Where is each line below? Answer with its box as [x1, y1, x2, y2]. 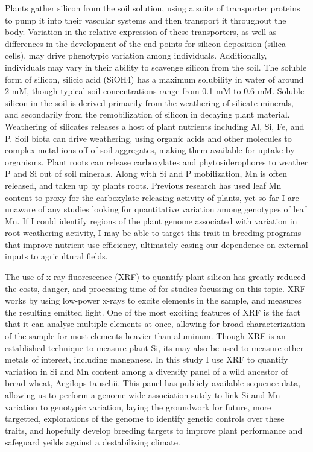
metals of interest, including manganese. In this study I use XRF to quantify [5, 353, 288, 366]
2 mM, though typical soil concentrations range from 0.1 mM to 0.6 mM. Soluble [5, 84, 305, 97]
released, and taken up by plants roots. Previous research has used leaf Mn [5, 179, 282, 191]
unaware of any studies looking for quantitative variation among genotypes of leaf [5, 203, 306, 215]
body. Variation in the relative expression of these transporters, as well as [5, 25, 277, 38]
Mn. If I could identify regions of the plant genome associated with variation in [5, 214, 297, 227]
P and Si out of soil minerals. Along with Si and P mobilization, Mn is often [5, 167, 288, 180]
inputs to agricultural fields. [5, 250, 108, 263]
